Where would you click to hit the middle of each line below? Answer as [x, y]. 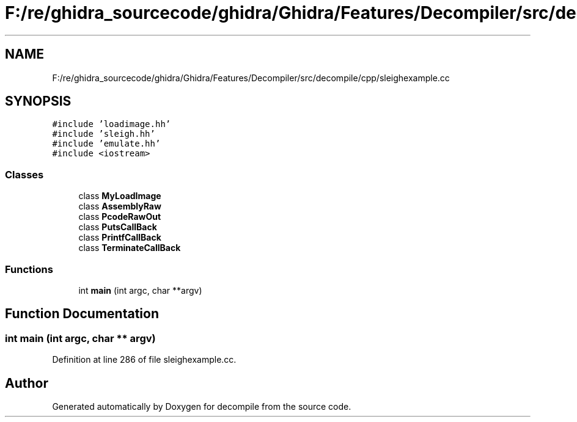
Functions [29, 269]
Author [27, 383]
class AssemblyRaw [120, 206]
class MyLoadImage [120, 196]
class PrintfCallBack [120, 238]
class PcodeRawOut [120, 217]
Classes [24, 174]
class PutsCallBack [118, 227]
